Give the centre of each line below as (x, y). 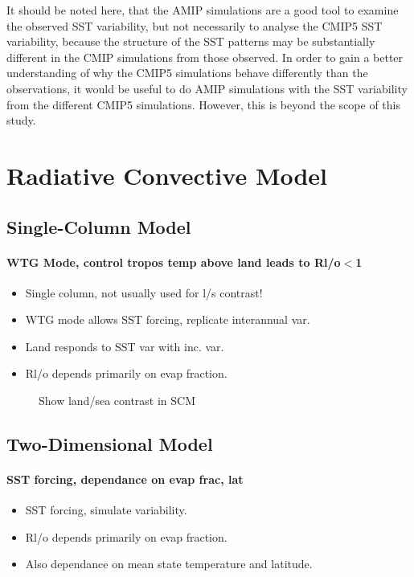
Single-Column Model (99, 226)
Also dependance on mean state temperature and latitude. (169, 564)
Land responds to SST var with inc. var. (125, 346)
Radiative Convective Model (167, 175)
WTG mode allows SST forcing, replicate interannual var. (168, 319)
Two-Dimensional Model (110, 444)
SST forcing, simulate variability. (106, 510)
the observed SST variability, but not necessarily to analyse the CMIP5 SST (195, 25)
